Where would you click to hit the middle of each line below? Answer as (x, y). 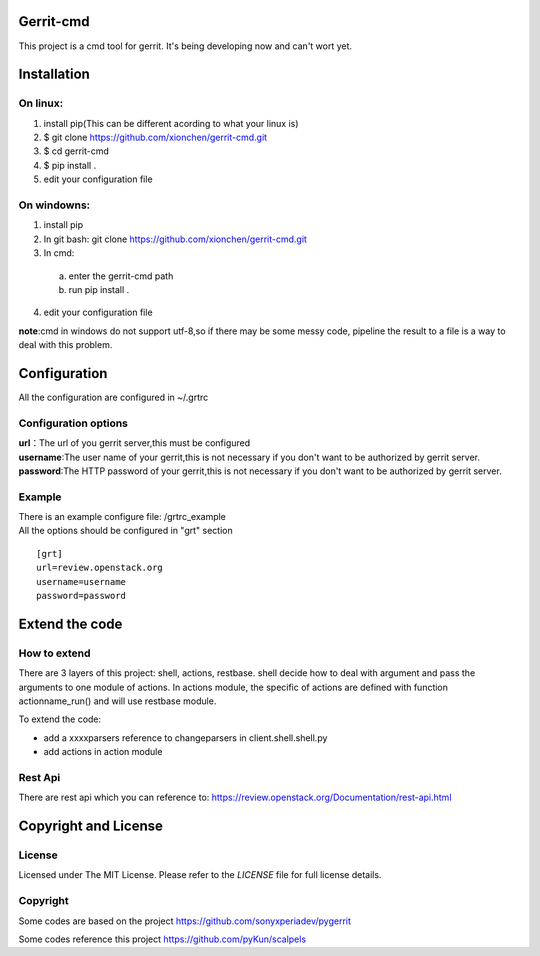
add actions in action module (103, 752)
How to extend (54, 653)
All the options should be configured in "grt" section (126, 531)
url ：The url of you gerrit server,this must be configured (134, 443)
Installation (54, 74)
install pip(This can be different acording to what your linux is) (171, 123)
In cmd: (59, 253)
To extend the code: (60, 719)
